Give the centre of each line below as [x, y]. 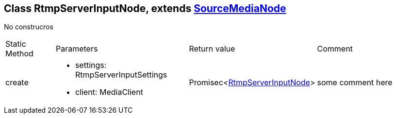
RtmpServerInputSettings [121, 75]
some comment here [355, 83]
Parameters [77, 49]
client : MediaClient [109, 92]
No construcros [29, 27]
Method [19, 54]
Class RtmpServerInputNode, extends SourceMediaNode [145, 8]
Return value [212, 49]
